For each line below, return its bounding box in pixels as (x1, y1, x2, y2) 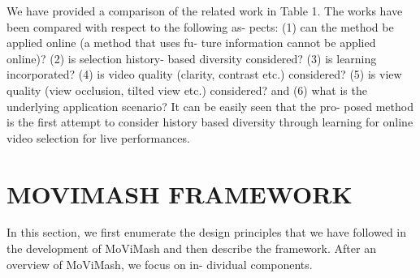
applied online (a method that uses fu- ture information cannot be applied (6, 34, 376, 51)
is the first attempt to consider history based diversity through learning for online (6, 113, 414, 130)
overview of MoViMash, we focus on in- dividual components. (6, 255, 313, 272)
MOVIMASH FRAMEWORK (6, 177, 353, 210)
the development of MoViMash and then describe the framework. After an (6, 240, 376, 257)
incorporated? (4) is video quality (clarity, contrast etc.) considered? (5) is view (6, 66, 402, 83)
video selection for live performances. (6, 129, 190, 146)
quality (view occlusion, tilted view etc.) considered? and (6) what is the (6, 81, 367, 98)
